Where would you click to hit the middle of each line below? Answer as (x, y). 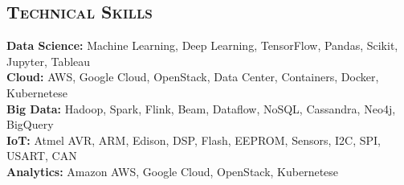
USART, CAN (42, 156)
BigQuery (30, 124)
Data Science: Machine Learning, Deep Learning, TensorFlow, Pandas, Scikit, (202, 45)
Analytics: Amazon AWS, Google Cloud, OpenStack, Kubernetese (173, 171)
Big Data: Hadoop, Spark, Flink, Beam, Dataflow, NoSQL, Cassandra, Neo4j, (201, 108)
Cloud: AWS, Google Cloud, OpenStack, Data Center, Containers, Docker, (193, 77)
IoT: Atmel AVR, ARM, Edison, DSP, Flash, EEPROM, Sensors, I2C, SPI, (194, 140)
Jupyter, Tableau (49, 61)
